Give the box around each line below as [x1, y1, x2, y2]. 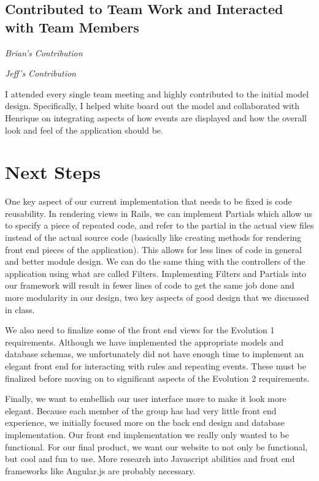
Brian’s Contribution [5, 46, 83, 59]
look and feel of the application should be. [5, 123, 163, 136]
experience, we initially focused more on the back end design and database [5, 416, 285, 429]
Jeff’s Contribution [5, 67, 76, 80]
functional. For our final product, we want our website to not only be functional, [5, 440, 308, 453]
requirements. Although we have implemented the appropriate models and [5, 335, 284, 348]
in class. [5, 303, 35, 316]
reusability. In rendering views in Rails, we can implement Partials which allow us [5, 206, 313, 219]
